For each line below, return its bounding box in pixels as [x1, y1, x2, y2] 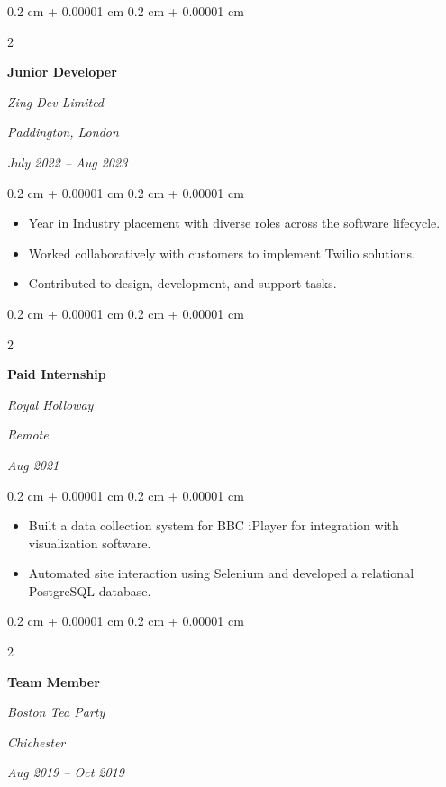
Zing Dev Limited [7, 92, 105, 111]
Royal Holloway [7, 394, 94, 413]
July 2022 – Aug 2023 [7, 152, 128, 171]
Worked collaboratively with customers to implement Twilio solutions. [28, 243, 415, 262]
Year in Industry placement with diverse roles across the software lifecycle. [28, 213, 441, 232]
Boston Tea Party [7, 702, 105, 721]
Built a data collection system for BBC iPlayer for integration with [28, 516, 399, 535]
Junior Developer [7, 62, 117, 81]
